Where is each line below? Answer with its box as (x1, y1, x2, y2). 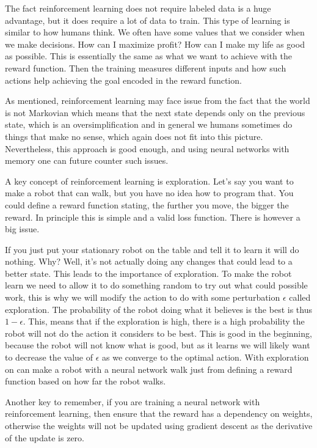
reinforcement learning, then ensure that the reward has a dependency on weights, (5, 407, 313, 420)
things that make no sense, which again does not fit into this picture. (5, 130, 263, 142)
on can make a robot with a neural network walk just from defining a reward (5, 362, 293, 375)
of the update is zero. (5, 431, 85, 444)
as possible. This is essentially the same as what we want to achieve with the (5, 50, 292, 62)
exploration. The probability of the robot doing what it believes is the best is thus (5, 303, 312, 315)
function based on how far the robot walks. (5, 375, 166, 387)
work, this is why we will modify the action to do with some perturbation (5, 291, 280, 304)
